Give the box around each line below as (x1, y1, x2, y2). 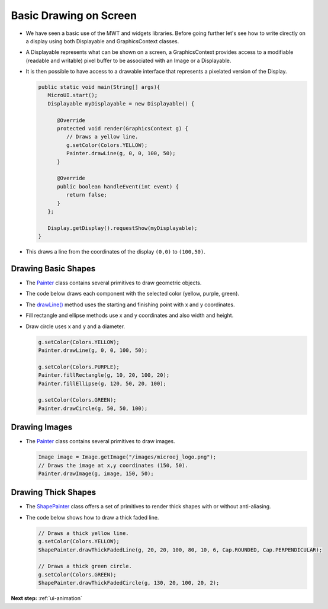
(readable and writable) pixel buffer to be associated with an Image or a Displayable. (25, 57, 231, 64)
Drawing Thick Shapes (11, 488, 97, 498)
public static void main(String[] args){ (38, 84, 160, 91)
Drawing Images (11, 422, 73, 432)
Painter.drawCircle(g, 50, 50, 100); (38, 405, 148, 412)
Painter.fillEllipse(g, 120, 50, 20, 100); (38, 380, 167, 387)
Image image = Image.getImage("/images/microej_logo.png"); (38, 454, 217, 460)
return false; (66, 191, 108, 198)
